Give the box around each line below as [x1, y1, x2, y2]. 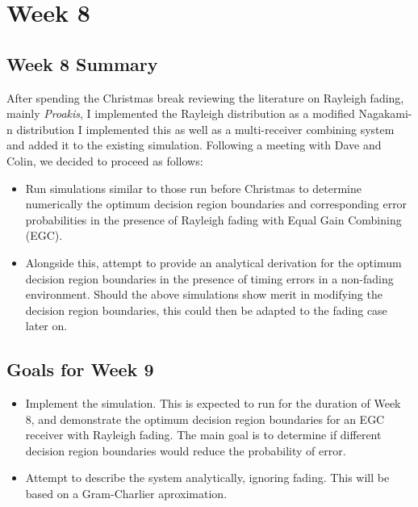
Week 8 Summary [6, 51, 158, 76]
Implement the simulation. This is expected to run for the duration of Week [25, 395, 401, 412]
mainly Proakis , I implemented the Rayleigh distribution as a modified [6, 105, 355, 122]
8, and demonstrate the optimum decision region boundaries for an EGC [25, 410, 385, 427]
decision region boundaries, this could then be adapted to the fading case [25, 301, 387, 318]
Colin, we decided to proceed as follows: [6, 152, 203, 169]
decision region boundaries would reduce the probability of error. [25, 442, 346, 459]
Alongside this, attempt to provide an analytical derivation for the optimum [25, 253, 402, 270]
